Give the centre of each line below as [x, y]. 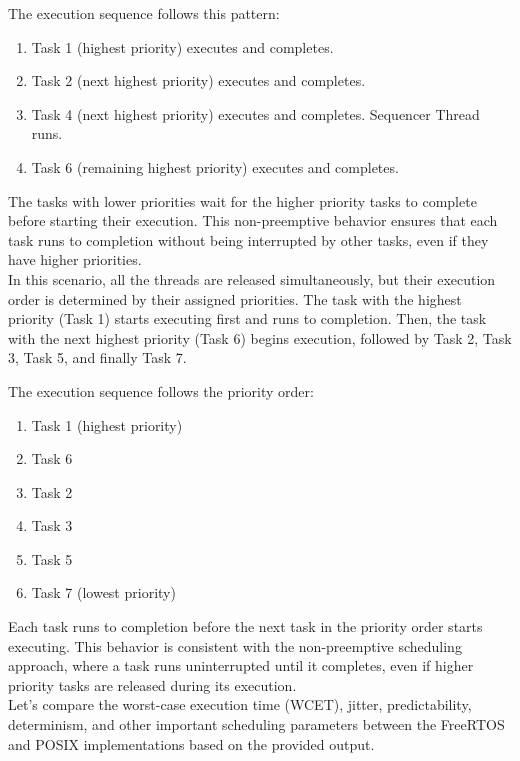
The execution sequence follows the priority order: [161, 390]
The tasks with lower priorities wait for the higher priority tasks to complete [242, 200]
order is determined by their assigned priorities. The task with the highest [235, 298]
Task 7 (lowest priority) [103, 592]
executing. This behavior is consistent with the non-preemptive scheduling [235, 645]
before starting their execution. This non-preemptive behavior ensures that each [253, 220]
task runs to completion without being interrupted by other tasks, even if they [248, 239]
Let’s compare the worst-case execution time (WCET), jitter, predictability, [240, 704]
